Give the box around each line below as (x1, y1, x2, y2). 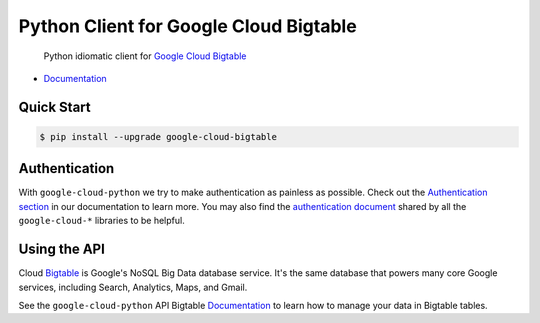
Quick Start (18, 98, 91, 115)
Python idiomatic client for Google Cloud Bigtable (43, 50, 247, 62)
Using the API (18, 241, 105, 258)
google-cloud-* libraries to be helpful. (18, 215, 185, 227)
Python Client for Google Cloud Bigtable (18, 15, 357, 37)
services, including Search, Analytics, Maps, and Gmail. (18, 281, 248, 293)
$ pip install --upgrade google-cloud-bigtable (39, 131, 277, 142)
